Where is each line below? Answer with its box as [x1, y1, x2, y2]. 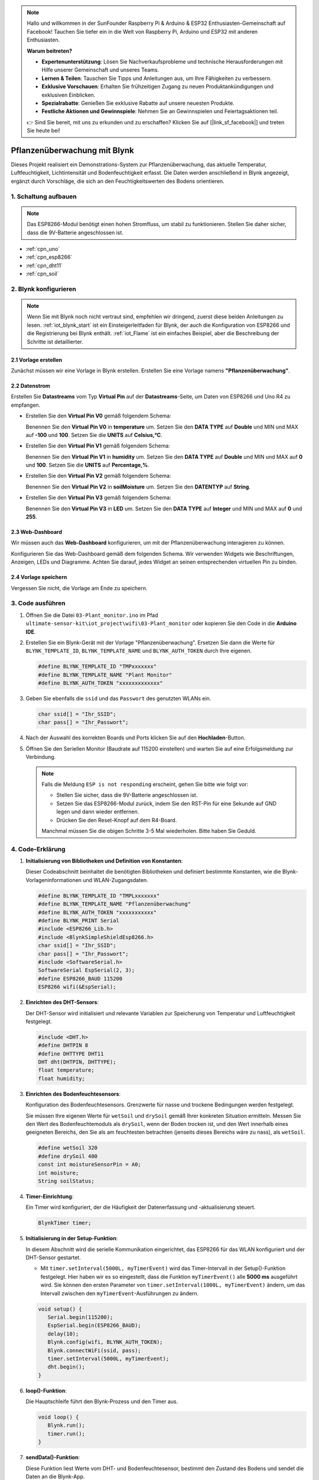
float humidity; [38, 1075, 86, 1082]
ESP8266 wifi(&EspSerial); [38, 983, 116, 990]
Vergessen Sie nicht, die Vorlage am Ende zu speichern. [11, 584, 148, 591]
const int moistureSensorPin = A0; [38, 1161, 141, 1168]
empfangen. [11, 401, 41, 408]
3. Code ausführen [11, 599, 66, 607]
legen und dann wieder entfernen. [56, 808, 139, 815]
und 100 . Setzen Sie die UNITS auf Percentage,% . [25, 462, 150, 469]
